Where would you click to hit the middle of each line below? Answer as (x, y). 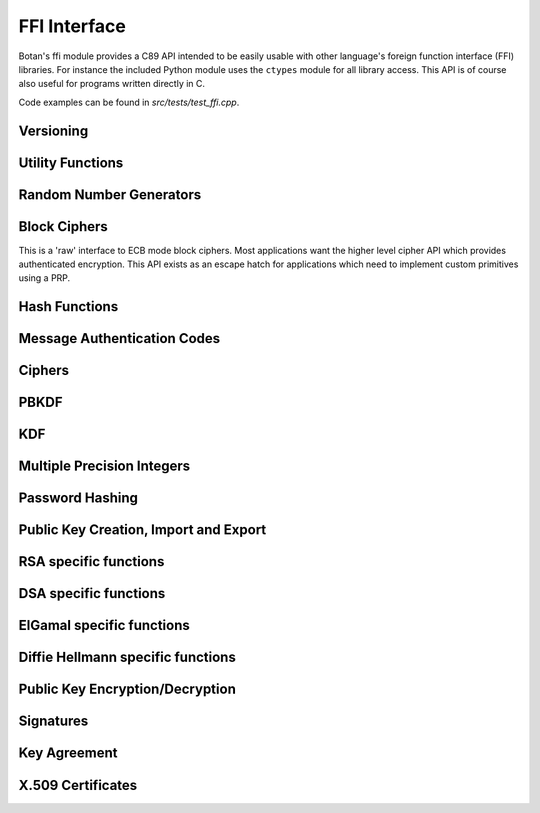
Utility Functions (71, 162)
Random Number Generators (110, 194)
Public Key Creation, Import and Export (142, 530)
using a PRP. (44, 278)
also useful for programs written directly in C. (111, 84)
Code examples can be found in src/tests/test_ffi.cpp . (129, 102)
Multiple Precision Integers (104, 466)
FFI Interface (72, 26)
